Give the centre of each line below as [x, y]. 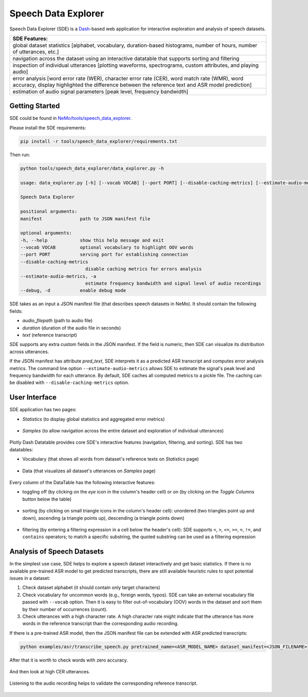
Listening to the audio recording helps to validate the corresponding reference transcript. [103, 683]
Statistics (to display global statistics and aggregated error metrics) [94, 419]
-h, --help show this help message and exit [92, 240]
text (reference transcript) [50, 335]
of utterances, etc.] [36, 51]
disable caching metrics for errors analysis [143, 269]
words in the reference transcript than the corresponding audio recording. [101, 623]
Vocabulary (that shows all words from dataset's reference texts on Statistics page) [111, 459]
